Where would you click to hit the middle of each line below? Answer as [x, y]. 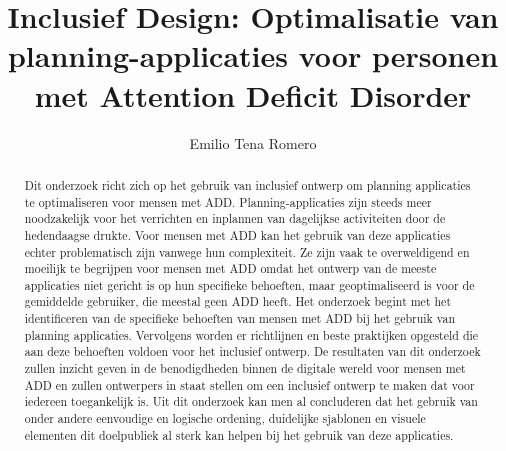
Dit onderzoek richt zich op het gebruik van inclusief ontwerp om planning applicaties [247, 184]
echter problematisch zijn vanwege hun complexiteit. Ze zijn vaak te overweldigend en [247, 251]
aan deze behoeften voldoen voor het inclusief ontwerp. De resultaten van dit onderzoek [252, 351]
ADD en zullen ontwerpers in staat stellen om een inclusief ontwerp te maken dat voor [249, 384]
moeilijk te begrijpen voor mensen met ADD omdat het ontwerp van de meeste [230, 268]
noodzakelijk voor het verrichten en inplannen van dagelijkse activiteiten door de [235, 218]
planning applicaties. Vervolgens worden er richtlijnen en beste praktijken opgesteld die [251, 334]
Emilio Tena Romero [253, 142]
